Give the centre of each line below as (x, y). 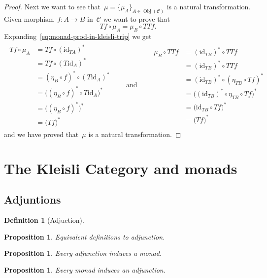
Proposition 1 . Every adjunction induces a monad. (83, 253)
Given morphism (29, 18)
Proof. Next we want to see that (52, 6)
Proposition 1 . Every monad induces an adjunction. (85, 269)
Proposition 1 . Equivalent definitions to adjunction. (84, 236)
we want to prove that (136, 18)
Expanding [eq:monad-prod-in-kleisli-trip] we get (78, 36)
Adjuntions (33, 199)
